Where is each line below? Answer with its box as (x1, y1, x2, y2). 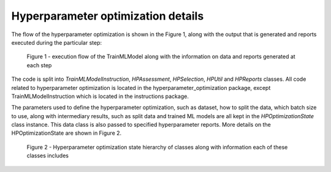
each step (26, 61, 52, 69)
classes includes (26, 152, 69, 159)
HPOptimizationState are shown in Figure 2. (11, 129, 122, 137)
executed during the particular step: (11, 39, 102, 46)
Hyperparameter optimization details (11, 9, 204, 23)
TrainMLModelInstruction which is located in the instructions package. (11, 92, 189, 100)
